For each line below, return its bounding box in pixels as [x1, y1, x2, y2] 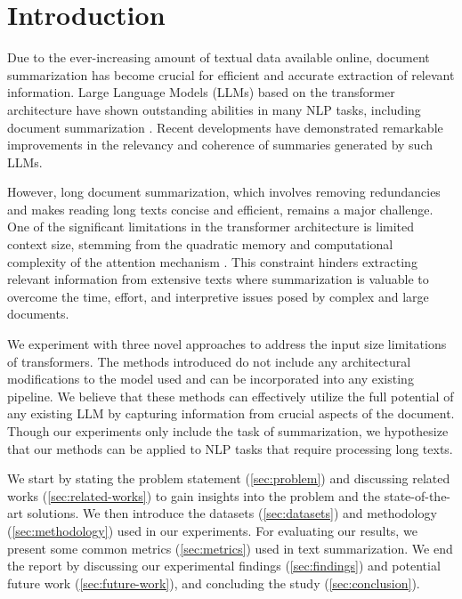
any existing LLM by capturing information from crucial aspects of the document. [7, 404, 455, 423]
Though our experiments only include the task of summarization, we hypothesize [7, 422, 449, 440]
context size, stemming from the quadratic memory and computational [7, 235, 393, 254]
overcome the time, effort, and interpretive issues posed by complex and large [7, 287, 429, 305]
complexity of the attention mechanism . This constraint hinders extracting [7, 252, 417, 271]
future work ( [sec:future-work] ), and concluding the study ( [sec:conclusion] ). [7, 573, 420, 592]
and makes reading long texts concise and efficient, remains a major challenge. [7, 199, 434, 218]
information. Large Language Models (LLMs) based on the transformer [7, 83, 395, 101]
